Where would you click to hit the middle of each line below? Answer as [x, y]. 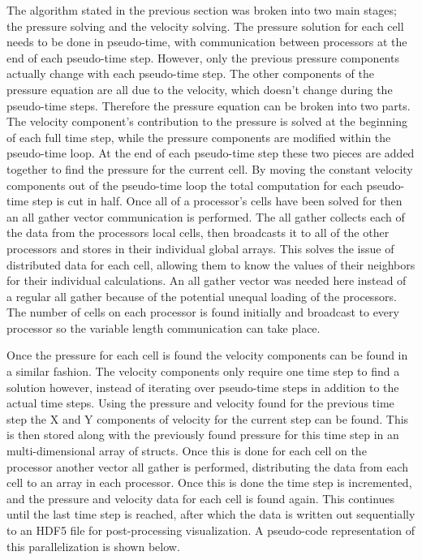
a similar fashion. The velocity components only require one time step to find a [203, 371]
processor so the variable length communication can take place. [164, 327]
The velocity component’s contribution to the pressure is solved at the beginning [207, 121]
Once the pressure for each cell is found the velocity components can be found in [207, 355]
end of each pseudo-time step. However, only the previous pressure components [203, 57]
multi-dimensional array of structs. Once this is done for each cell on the [187, 451]
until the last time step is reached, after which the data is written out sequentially [211, 514]
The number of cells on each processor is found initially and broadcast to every [203, 312]
